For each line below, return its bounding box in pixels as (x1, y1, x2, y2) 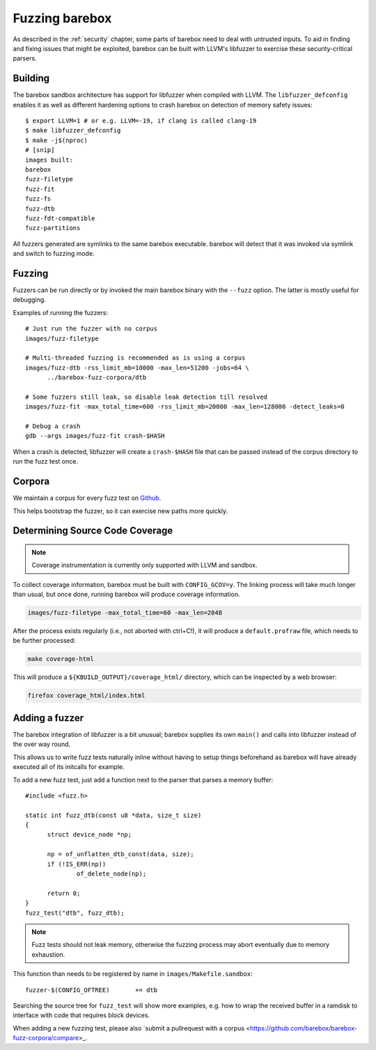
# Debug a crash (25, 423, 81, 430)
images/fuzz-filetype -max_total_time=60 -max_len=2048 (27, 609, 223, 617)
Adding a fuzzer (13, 712, 84, 724)
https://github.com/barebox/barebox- (249, 1024, 358, 1032)
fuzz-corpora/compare (13, 1034, 79, 1042)
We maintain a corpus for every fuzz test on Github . (13, 494, 162, 502)
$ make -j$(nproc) (25, 136, 88, 144)
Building (13, 73, 50, 84)
